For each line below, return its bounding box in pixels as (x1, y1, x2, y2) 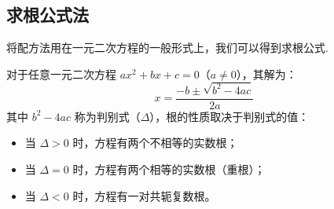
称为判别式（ (74, 108, 141, 124)
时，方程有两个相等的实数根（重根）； (72, 160, 266, 177)
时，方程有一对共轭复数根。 (72, 187, 216, 203)
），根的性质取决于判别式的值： (149, 108, 310, 124)
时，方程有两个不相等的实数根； (72, 134, 238, 151)
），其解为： (236, 65, 297, 82)
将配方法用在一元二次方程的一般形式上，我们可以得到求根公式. (6, 39, 328, 56)
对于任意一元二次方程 (6, 65, 116, 82)
